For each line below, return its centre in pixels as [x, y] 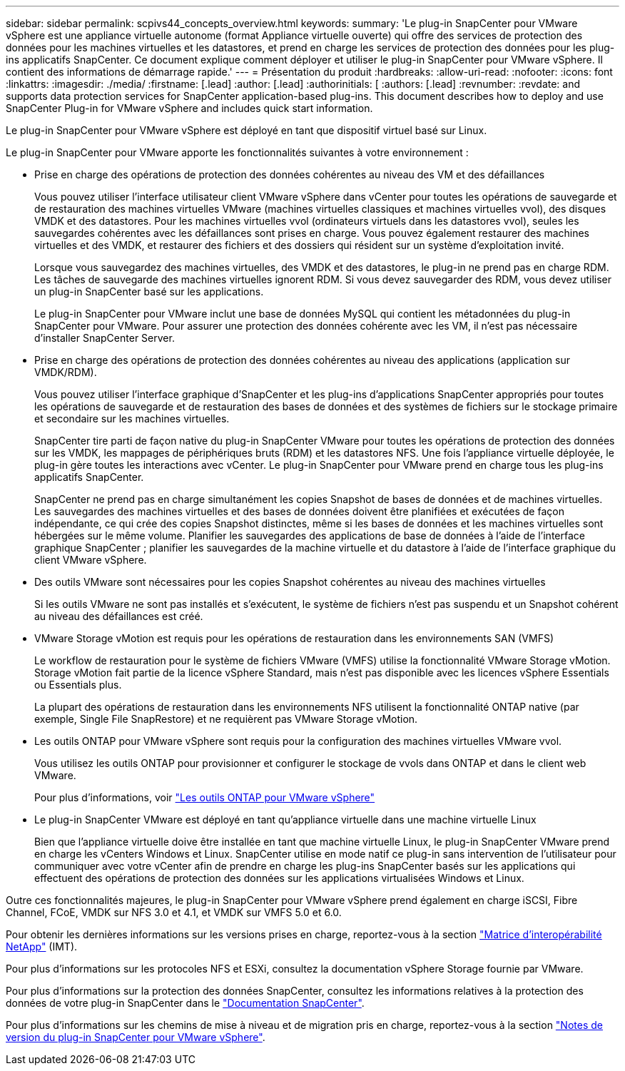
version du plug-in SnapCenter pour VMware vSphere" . [136, 1037]
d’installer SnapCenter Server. [105, 338]
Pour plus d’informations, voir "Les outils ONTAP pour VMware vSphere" [205, 797]
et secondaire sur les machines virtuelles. [132, 418]
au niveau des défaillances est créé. [119, 616]
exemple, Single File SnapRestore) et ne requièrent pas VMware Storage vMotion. [226, 719]
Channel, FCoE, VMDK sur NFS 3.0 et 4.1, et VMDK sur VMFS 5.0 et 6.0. [174, 912]
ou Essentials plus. [78, 685]
